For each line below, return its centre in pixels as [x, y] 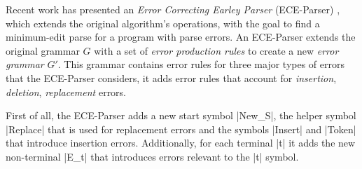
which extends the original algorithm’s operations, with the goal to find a [163, 23]
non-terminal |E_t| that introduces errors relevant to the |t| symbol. [152, 156]
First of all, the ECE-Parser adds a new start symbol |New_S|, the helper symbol [181, 115]
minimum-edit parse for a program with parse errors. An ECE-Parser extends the [181, 37]
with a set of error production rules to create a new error [216, 50]
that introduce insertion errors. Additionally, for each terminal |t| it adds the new [181, 143]
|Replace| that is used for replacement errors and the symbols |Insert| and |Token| [181, 129]
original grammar [43, 50]
